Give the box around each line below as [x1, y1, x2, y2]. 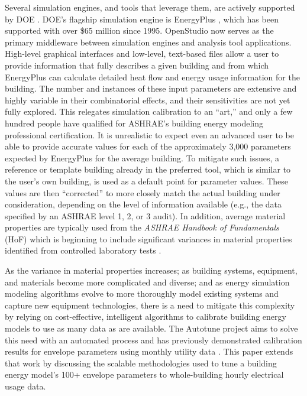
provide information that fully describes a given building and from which [5, 59, 269, 71]
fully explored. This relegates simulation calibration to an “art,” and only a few [5, 105, 293, 118]
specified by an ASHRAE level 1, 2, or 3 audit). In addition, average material [5, 209, 286, 222]
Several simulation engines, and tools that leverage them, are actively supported [5, 1, 295, 13]
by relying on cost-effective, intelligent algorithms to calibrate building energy [5, 310, 286, 323]
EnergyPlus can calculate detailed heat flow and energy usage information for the [5, 70, 300, 83]
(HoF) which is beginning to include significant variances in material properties [5, 232, 292, 245]
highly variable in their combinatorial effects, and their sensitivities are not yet [5, 93, 290, 106]
